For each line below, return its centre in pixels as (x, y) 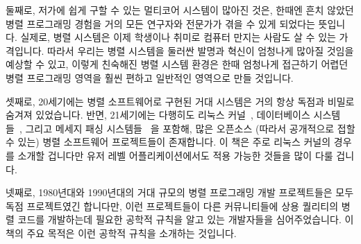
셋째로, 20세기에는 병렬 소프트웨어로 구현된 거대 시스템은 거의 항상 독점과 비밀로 (180, 101)
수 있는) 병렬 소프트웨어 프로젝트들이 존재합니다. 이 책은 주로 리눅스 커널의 (168, 142)
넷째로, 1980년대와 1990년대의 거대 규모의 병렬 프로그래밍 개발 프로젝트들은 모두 (180, 192)
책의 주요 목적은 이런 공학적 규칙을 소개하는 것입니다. (121, 233)
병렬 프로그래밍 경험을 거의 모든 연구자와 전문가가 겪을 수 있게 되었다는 (160, 23)
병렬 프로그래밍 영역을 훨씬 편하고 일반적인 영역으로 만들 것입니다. (150, 77)
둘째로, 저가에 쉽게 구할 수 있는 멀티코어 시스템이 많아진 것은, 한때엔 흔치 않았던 (180, 10)
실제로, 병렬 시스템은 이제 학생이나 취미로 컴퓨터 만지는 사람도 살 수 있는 (178, 37)
